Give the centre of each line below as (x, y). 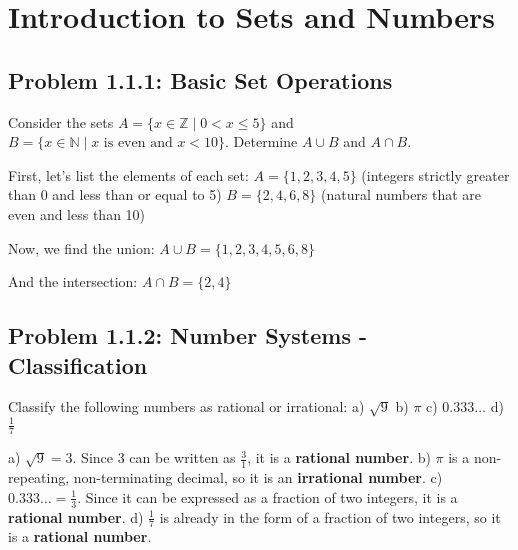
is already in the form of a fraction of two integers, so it (330, 516)
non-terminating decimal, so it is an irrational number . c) (258, 477)
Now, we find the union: (81, 247)
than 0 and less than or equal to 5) (115, 194)
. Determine (261, 141)
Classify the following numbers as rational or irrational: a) (186, 406)
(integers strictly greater (435, 174)
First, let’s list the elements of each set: (128, 174)
